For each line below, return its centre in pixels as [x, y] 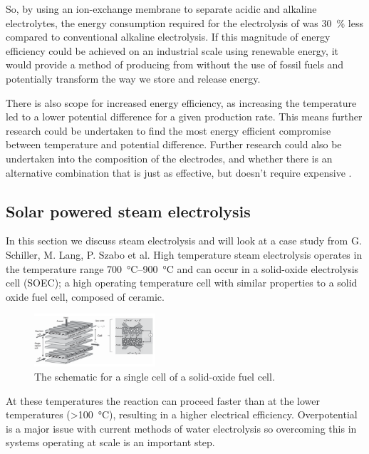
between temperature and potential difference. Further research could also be [174, 144]
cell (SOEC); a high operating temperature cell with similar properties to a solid [182, 283]
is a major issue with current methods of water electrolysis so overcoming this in [181, 428]
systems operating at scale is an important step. [110, 442]
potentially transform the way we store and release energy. [133, 78]
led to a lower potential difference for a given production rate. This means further [184, 117]
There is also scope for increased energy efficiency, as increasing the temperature [181, 102]
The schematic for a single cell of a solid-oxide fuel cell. [155, 377]
